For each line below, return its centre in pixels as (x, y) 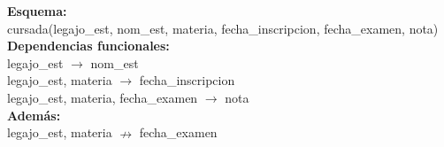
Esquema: (37, 11)
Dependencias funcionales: (88, 46)
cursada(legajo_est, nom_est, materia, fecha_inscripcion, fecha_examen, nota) (223, 28)
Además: (34, 115)
